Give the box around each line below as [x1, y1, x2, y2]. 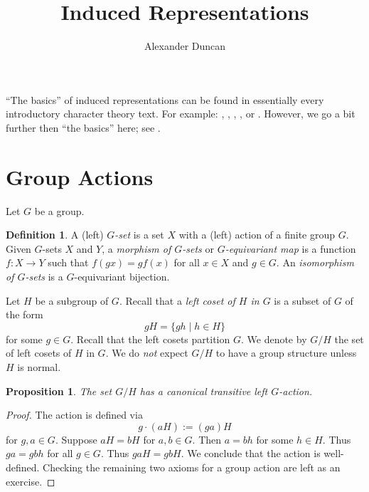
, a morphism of [102, 241, 171, 256]
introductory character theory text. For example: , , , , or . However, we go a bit [6, 106, 355, 121]
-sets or [182, 241, 214, 256]
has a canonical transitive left [139, 383, 268, 398]
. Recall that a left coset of [119, 293, 235, 308]
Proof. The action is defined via [6, 407, 143, 422]
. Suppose [55, 431, 97, 446]
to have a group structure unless [215, 345, 357, 360]
